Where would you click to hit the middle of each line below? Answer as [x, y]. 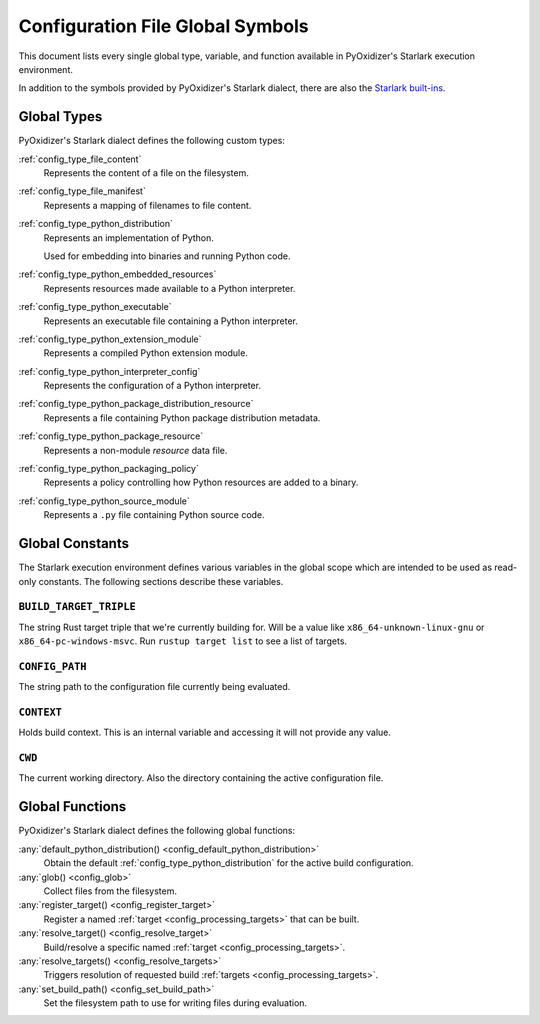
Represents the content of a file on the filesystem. [146, 173]
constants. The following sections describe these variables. [161, 581]
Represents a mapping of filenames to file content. [147, 205]
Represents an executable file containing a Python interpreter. [171, 321]
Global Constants [74, 543]
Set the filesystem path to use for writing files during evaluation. [175, 1003]
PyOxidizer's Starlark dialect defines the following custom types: [151, 141]
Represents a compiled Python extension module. [146, 353]
